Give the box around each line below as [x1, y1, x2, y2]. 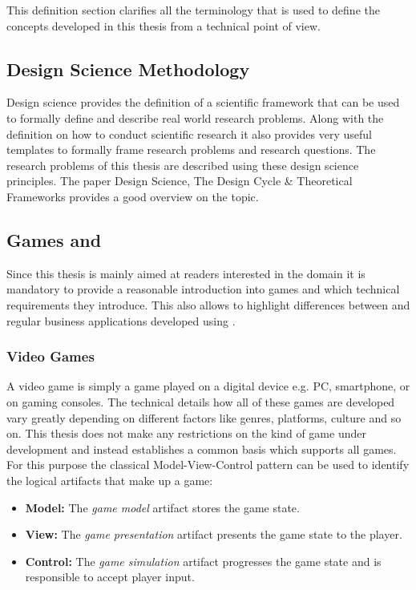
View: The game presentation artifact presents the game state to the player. [25, 526, 402, 543]
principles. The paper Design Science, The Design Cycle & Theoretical [6, 172, 353, 189]
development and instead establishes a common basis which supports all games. [6, 440, 397, 457]
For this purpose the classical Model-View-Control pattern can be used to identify [6, 456, 410, 473]
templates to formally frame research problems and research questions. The [6, 141, 376, 158]
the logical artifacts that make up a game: [6, 471, 213, 488]
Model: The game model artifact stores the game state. [25, 499, 300, 515]
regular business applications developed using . [6, 312, 236, 329]
